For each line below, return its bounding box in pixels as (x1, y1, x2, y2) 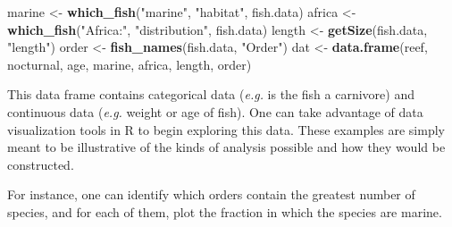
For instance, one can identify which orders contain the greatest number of (7, 185, 415, 204)
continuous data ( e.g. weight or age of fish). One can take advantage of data (7, 102, 423, 121)
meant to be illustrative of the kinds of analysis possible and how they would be (7, 138, 446, 156)
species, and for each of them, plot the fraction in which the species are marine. (7, 202, 442, 221)
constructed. (7, 155, 74, 173)
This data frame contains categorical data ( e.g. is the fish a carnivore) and (7, 85, 414, 104)
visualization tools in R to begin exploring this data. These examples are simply (7, 120, 445, 139)
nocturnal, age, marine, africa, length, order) (7, 55, 252, 73)
